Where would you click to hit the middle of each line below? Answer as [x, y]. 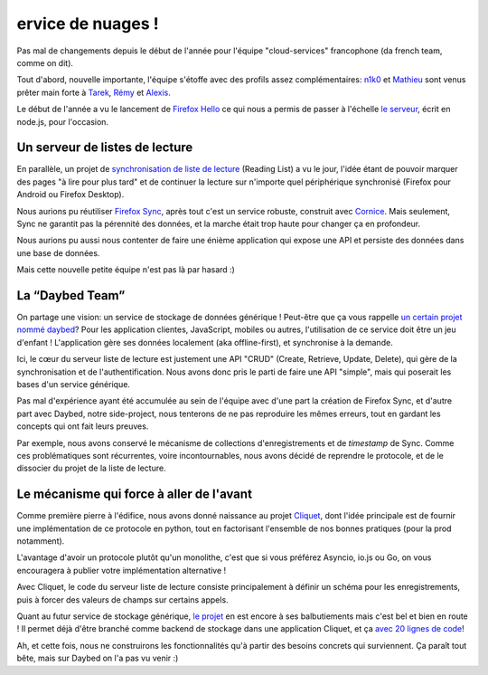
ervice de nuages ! [88, 24]
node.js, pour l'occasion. [62, 121]
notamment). [41, 541]
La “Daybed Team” [71, 295]
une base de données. [58, 252]
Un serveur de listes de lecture [105, 148]
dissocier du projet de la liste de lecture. [91, 468]
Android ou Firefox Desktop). [70, 195]
